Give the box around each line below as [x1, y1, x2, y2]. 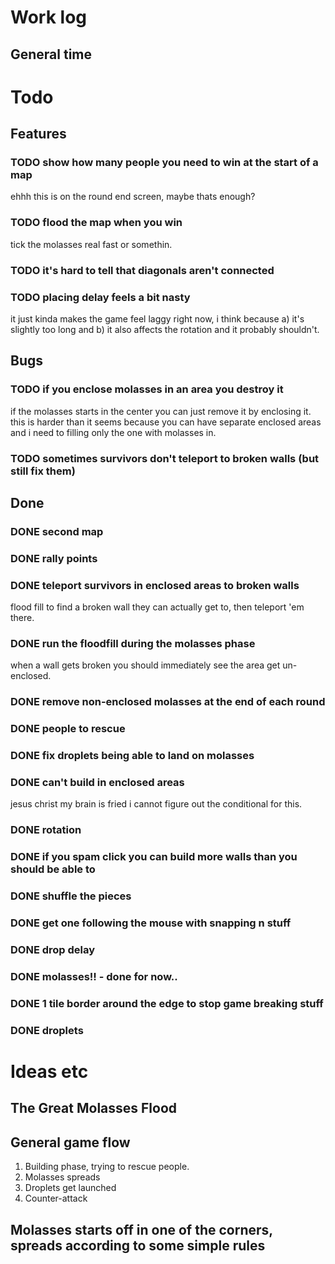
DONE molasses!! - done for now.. [10, 970, 178, 983]
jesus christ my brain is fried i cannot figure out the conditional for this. [10, 798, 303, 810]
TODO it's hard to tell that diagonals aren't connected [10, 263, 275, 277]
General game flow [10, 1134, 131, 1151]
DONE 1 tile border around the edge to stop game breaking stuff [10, 996, 324, 1010]
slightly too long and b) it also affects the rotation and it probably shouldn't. [10, 323, 320, 335]
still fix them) [10, 464, 76, 478]
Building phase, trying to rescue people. [24, 1161, 190, 1173]
